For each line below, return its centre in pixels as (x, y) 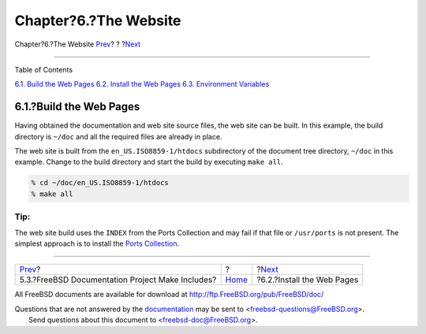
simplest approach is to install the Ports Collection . (97, 243)
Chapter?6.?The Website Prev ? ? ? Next (78, 44)
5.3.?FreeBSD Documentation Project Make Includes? (118, 280)
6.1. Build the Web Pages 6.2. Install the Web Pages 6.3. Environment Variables (142, 84)
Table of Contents (44, 69)
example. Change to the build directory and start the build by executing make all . (149, 162)
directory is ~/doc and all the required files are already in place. (118, 136)
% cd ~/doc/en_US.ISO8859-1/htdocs (100, 183)
